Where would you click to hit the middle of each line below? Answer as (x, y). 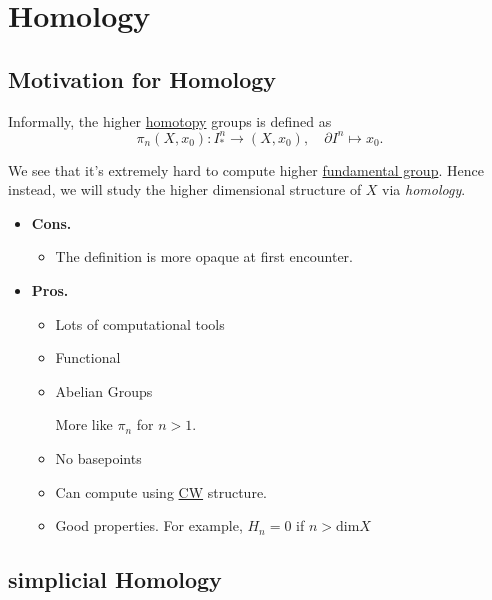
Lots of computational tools (140, 323)
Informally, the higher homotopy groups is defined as (170, 120)
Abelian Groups (104, 390)
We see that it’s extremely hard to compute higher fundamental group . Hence (246, 169)
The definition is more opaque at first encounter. (204, 256)
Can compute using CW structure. (161, 491)
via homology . (424, 189)
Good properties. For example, (149, 525)
